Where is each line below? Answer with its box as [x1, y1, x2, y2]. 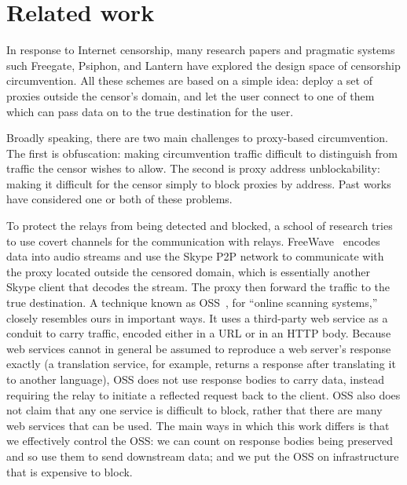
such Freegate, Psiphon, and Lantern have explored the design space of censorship [6, 57, 401, 73]
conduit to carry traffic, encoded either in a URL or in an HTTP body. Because [6, 325, 391, 341]
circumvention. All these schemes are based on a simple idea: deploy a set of [6, 72, 372, 89]
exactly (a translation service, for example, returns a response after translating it [6, 356, 396, 372]
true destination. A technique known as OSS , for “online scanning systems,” [6, 294, 378, 311]
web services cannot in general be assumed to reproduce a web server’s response [6, 340, 391, 356]
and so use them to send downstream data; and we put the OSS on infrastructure [6, 447, 399, 464]
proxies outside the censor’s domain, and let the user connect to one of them [6, 87, 375, 104]
